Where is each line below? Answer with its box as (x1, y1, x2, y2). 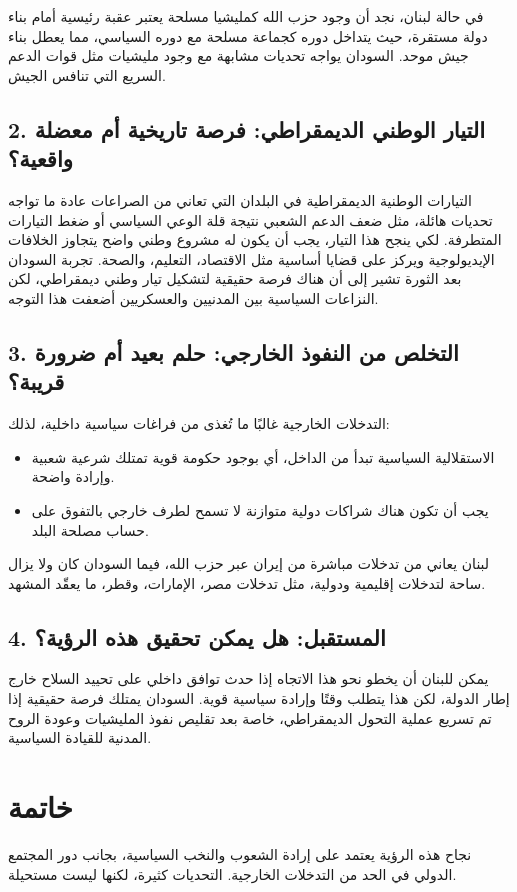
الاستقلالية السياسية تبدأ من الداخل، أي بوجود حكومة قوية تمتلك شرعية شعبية (31, 446, 495, 467)
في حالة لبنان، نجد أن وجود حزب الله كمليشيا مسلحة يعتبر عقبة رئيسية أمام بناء (8, 6, 484, 26)
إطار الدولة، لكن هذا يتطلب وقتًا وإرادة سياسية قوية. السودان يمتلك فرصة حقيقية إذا (8, 688, 510, 709)
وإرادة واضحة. (31, 466, 115, 487)
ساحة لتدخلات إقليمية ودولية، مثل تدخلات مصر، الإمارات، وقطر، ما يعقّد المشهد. (8, 572, 486, 593)
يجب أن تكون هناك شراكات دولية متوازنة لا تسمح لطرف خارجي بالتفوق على (31, 499, 489, 520)
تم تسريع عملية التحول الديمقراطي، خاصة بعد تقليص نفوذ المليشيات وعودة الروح (8, 707, 492, 728)
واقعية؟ (8, 143, 73, 174)
